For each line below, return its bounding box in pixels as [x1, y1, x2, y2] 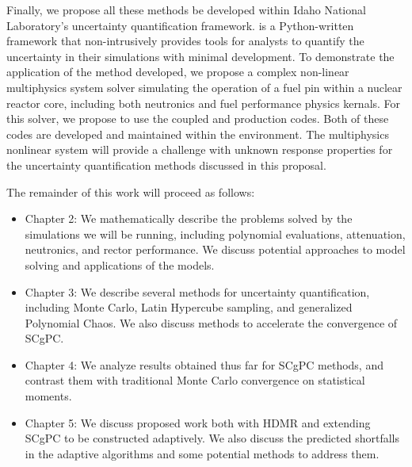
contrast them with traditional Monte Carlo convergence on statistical [25, 372, 365, 389]
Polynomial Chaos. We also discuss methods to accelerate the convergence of [25, 314, 398, 331]
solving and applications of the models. [25, 256, 215, 273]
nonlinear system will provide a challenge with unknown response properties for [6, 141, 393, 158]
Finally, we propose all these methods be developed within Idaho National [6, 2, 366, 17]
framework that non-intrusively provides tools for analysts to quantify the [6, 33, 364, 49]
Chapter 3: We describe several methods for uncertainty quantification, [25, 283, 370, 300]
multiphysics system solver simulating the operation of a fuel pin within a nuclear [6, 78, 402, 95]
